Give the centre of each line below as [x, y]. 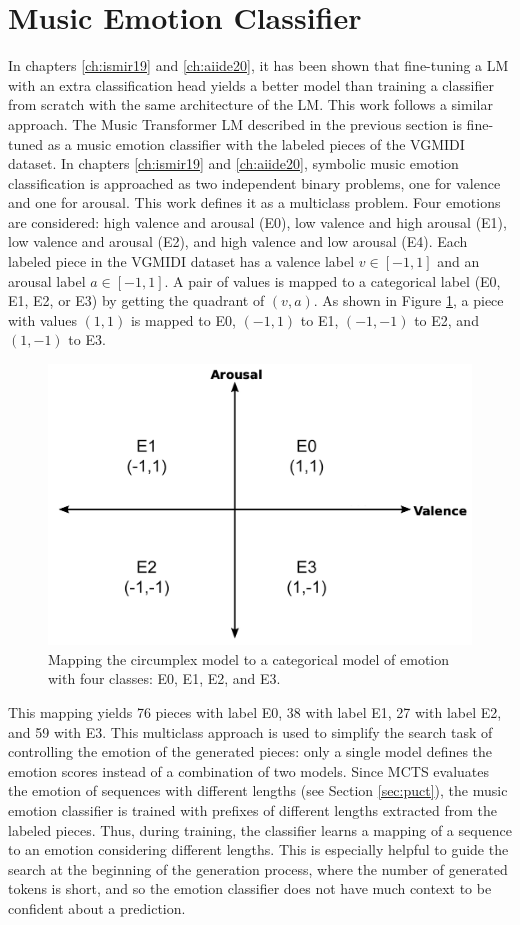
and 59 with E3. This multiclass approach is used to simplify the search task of [250, 731]
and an [458, 261]
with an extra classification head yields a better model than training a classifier [251, 84]
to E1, [319, 319]
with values [42, 319]
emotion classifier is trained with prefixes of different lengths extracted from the [253, 809]
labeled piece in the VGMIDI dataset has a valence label [181, 261]
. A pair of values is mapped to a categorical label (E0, [332, 280]
